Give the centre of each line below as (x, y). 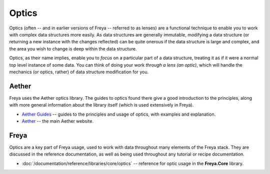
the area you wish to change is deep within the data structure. (73, 49)
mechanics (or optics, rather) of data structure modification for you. (79, 72)
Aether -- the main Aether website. (57, 121)
